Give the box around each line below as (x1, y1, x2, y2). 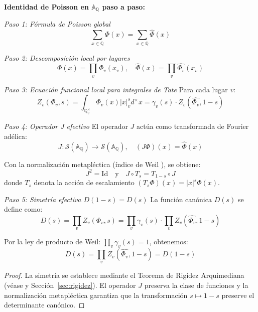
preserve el (221, 289, 254, 300)
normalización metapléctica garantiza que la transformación (4, 289, 188, 300)
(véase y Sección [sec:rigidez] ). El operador (4, 280, 136, 290)
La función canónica (150, 194, 212, 204)
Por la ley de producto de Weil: (4, 236, 101, 247)
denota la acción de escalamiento (34, 177, 135, 188)
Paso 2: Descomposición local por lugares (4, 52, 130, 63)
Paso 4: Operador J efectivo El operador (4, 121, 128, 131)
